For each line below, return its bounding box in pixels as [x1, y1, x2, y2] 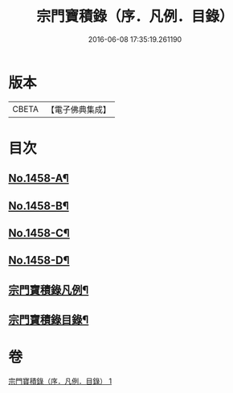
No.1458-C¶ [8, 226, 70, 240]
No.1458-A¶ [8, 172, 70, 185]
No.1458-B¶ [8, 199, 70, 213]
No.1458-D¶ [8, 254, 70, 267]
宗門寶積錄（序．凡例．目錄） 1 [8, 376, 112, 387]
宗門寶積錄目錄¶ [8, 313, 89, 327]
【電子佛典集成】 [46, 104, 111, 115]
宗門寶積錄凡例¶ [8, 283, 89, 296]
